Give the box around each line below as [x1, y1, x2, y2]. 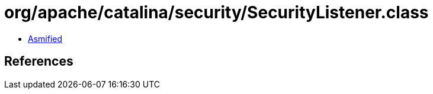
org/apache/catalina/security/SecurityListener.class [4, 2, 429, 22]
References [4, 54, 73, 69]
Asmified [28, 33, 63, 44]
